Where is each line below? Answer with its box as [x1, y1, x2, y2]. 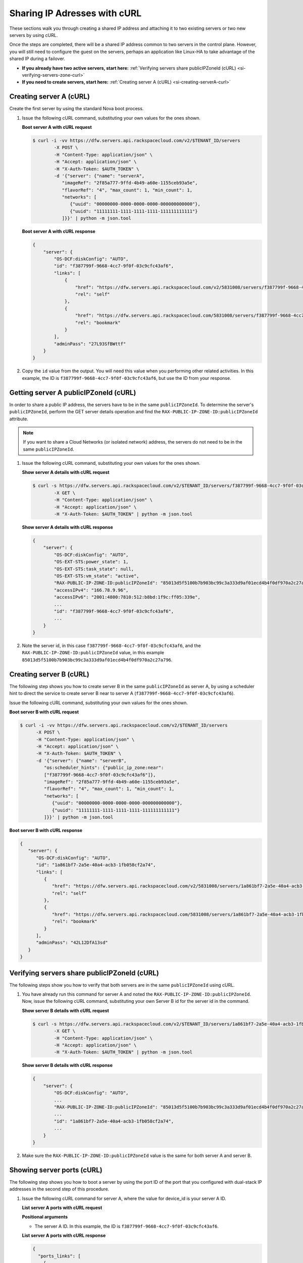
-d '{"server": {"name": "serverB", [36, 758, 127, 763]
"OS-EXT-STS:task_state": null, [54, 566, 134, 572]
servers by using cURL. [9, 32, 58, 38]
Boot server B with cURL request [9, 709, 79, 715]
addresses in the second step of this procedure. [9, 1186, 110, 1192]
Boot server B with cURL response [9, 827, 83, 833]
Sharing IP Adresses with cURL [9, 8, 142, 19]
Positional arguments [22, 1214, 68, 1220]
